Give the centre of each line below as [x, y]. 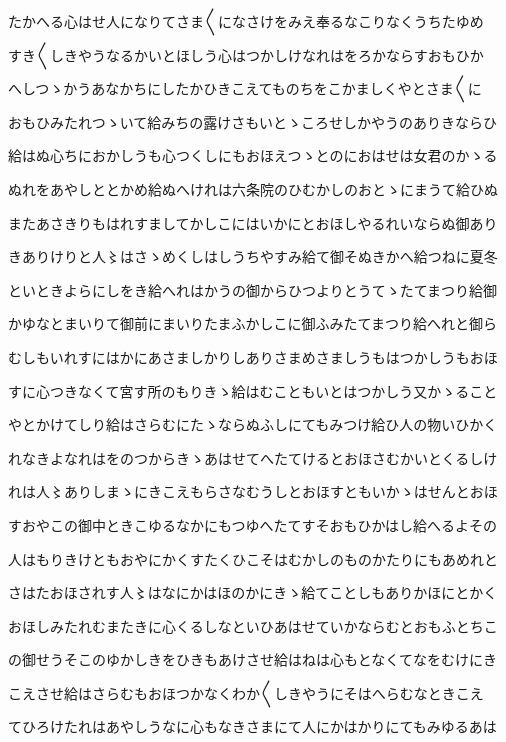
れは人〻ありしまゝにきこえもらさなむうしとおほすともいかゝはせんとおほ [253, 491]
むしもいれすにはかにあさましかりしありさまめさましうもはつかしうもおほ [253, 356]
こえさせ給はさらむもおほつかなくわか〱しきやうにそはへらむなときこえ [246, 692]
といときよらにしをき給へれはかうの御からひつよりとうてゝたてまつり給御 [253, 289]
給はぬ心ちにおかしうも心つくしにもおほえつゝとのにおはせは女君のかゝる [253, 155]
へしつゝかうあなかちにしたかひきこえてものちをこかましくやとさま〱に [245, 88]
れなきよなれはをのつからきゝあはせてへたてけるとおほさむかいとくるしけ [253, 457]
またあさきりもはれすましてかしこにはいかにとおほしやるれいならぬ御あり [253, 222]
